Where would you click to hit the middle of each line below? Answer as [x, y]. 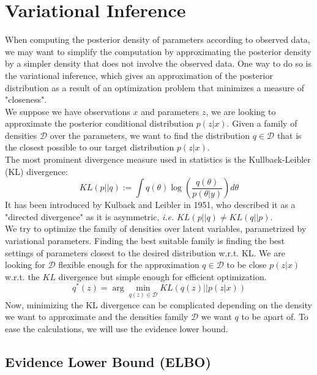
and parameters [170, 111]
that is [289, 135]
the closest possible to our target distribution [90, 147]
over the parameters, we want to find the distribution [150, 135]
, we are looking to [241, 111]
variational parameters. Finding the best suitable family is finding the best [145, 241]
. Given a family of [262, 123]
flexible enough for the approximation [129, 265]
